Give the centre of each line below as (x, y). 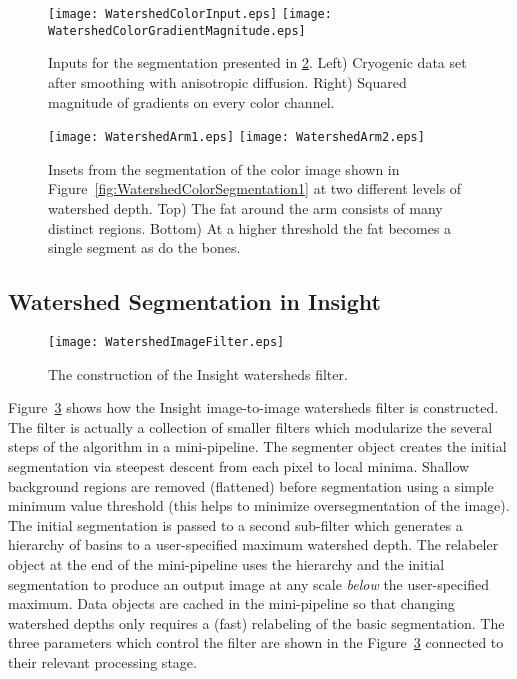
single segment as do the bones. (144, 247)
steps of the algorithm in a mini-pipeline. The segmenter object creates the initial (257, 446)
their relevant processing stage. (102, 661)
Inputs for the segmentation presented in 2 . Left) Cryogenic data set (257, 62)
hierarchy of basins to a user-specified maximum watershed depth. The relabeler (253, 544)
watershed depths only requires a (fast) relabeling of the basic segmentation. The (256, 622)
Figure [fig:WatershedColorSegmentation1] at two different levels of (255, 188)
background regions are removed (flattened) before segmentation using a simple (251, 485)
